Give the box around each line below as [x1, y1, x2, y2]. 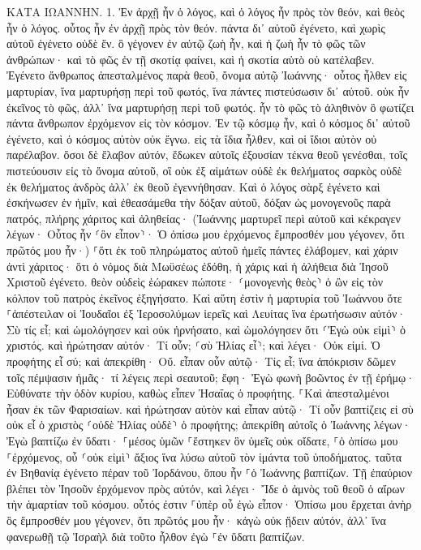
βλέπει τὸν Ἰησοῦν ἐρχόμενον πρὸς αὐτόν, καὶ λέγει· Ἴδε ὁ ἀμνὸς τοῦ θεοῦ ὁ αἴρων [6, 479, 405, 496]
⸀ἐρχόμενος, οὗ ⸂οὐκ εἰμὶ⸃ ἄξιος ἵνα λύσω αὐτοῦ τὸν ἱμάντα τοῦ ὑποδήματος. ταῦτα [6, 448, 402, 465]
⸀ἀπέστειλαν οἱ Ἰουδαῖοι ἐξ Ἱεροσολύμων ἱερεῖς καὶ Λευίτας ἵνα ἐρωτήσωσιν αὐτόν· [6, 305, 406, 322]
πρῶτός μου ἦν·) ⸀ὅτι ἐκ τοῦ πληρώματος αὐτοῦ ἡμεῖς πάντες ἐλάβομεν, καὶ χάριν [6, 241, 398, 258]
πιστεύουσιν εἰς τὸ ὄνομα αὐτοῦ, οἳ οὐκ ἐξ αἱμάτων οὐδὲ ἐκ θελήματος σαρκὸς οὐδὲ [6, 161, 402, 178]
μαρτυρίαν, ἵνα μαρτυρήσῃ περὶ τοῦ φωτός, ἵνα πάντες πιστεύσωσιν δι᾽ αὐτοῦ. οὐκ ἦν [6, 82, 410, 99]
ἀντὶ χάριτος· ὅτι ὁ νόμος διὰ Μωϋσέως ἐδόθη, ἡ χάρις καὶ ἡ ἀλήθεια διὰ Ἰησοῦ [6, 257, 389, 274]
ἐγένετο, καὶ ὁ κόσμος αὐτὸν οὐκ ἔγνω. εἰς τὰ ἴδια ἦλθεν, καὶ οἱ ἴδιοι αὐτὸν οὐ [6, 130, 377, 147]
